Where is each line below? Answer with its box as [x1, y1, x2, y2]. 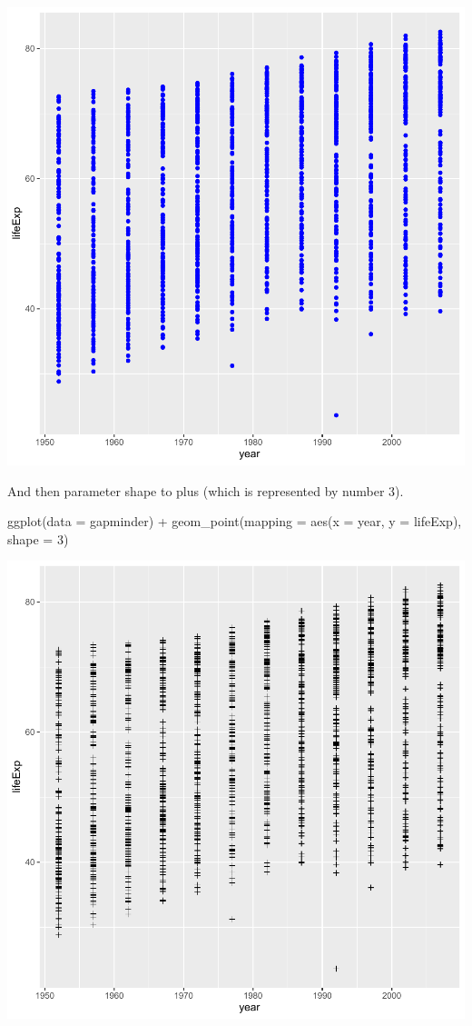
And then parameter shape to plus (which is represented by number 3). [7, 481, 404, 500]
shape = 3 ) [7, 529, 69, 548]
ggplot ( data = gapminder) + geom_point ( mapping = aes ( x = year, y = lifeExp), [7, 512, 462, 531]
